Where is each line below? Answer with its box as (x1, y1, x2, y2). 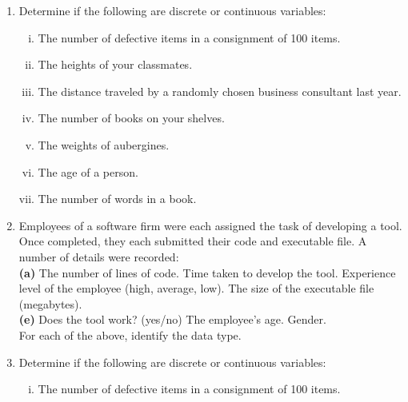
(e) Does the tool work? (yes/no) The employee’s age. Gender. (18, 311, 326, 328)
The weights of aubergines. (38, 136, 170, 153)
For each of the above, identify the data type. (18, 326, 242, 343)
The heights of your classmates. (38, 56, 193, 73)
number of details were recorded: (18, 248, 179, 265)
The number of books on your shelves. (38, 109, 225, 126)
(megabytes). (18, 295, 82, 312)
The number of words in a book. (38, 190, 197, 207)
